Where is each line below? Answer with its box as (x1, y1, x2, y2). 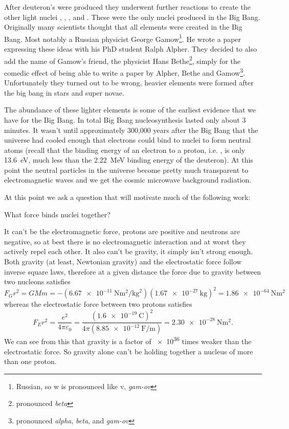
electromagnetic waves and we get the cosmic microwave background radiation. (4, 174, 252, 185)
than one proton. (4, 356, 57, 367)
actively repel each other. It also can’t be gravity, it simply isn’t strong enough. (4, 246, 253, 257)
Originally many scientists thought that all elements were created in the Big (4, 21, 242, 32)
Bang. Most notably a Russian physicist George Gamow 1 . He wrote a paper (4, 32, 241, 44)
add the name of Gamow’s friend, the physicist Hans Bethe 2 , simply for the (4, 54, 240, 66)
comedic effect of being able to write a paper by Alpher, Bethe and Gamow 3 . (4, 65, 245, 78)
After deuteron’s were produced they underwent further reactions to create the (4, 2, 251, 12)
